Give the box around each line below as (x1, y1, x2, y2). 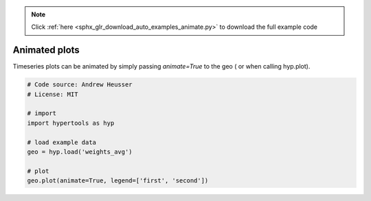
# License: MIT (27, 90, 78, 98)
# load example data (27, 138, 96, 146)
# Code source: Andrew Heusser (27, 81, 133, 88)
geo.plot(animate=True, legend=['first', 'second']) (27, 177, 209, 185)
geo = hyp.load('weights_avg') (27, 148, 133, 156)
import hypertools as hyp (27, 119, 115, 127)
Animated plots (12, 45, 80, 56)
